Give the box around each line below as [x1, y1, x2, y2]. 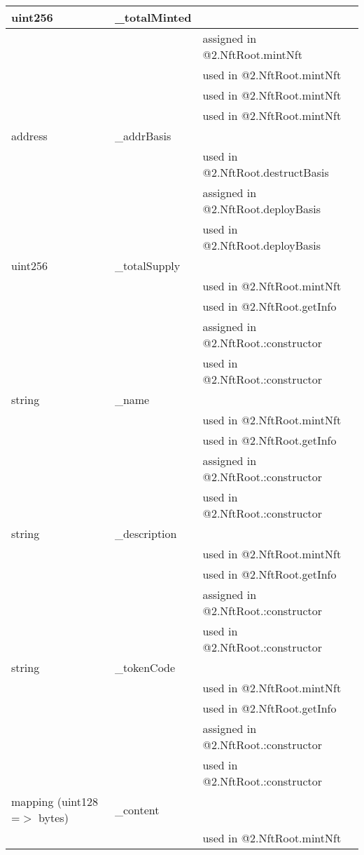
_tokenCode [114, 659, 176, 675]
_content [114, 801, 160, 818]
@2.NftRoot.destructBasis [202, 164, 329, 180]
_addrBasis [114, 128, 171, 144]
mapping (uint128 [11, 793, 99, 809]
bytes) [38, 809, 69, 826]
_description [114, 525, 177, 541]
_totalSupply [114, 257, 181, 274]
